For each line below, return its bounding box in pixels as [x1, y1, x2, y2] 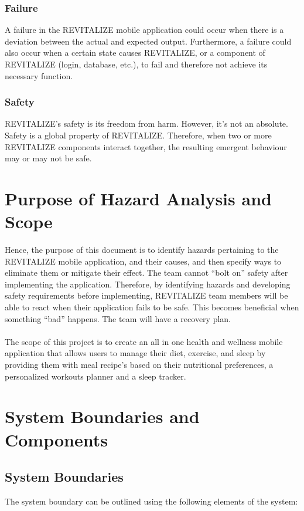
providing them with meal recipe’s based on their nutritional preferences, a [5, 358, 274, 371]
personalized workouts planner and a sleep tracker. [5, 370, 186, 382]
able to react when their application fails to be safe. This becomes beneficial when [5, 301, 299, 313]
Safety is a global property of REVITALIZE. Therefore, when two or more [5, 129, 272, 141]
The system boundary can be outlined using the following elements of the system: [5, 495, 298, 507]
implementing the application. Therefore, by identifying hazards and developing [5, 278, 291, 290]
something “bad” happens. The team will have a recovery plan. [5, 312, 231, 324]
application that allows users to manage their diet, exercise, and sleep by [5, 347, 266, 359]
